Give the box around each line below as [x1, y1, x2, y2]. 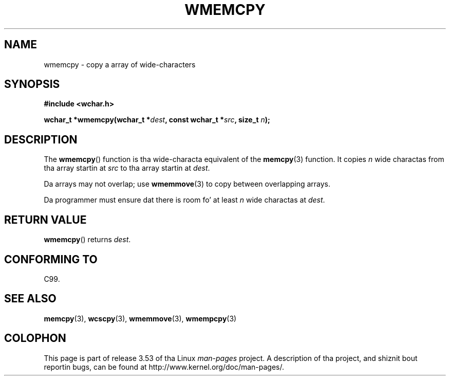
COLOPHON [4, 332, 66, 345]
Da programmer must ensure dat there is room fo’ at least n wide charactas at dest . [44, 195, 325, 205]
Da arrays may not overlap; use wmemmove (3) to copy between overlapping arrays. [44, 179, 331, 189]
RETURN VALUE [4, 213, 87, 226]
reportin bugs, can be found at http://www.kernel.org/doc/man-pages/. [44, 362, 285, 371]
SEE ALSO [4, 292, 57, 305]
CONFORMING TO [4, 252, 98, 266]
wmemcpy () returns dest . [44, 235, 131, 244]
